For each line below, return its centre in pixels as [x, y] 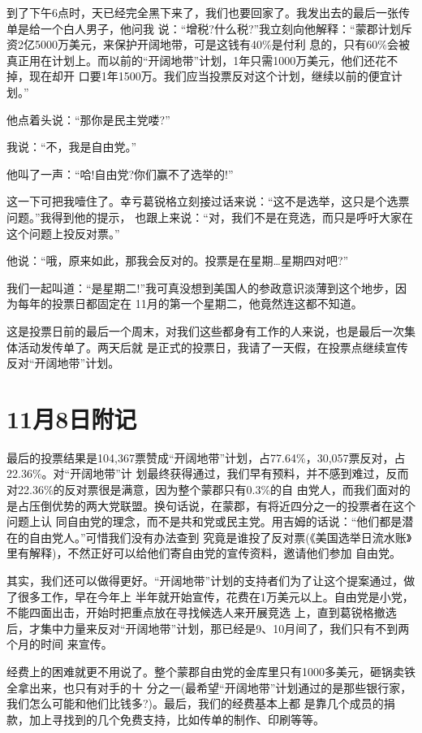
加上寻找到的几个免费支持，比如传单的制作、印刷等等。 [177, 719]
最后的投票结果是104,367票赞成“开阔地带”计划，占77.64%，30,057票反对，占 [206, 457]
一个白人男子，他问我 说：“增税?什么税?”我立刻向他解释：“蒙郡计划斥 [226, 28]
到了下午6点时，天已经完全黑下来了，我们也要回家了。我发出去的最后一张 [202, 12]
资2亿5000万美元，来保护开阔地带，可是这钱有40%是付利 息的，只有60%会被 [208, 44]
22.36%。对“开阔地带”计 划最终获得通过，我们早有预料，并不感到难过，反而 [208, 473]
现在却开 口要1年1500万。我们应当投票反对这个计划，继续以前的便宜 [210, 76]
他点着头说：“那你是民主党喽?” [88, 119]
